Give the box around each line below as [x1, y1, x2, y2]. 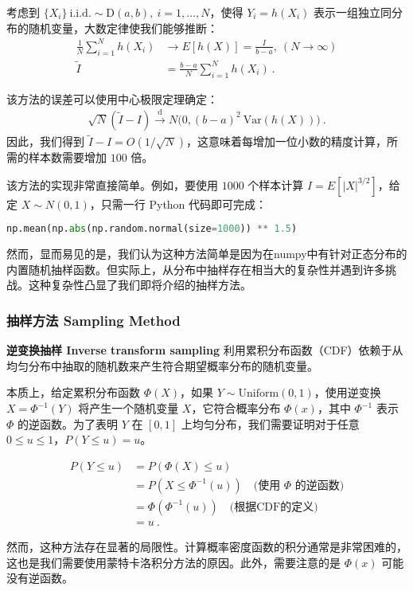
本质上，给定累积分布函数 [6, 384, 140, 401]
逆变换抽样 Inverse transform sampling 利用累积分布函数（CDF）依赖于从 [6, 342, 403, 358]
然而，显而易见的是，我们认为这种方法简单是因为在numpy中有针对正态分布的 [6, 245, 407, 262]
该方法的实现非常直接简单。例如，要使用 [6, 176, 218, 193]
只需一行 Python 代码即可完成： [100, 195, 267, 212]
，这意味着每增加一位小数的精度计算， [185, 133, 387, 150]
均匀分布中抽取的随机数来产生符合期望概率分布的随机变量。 [6, 357, 318, 374]
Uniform [238, 388, 279, 400]
